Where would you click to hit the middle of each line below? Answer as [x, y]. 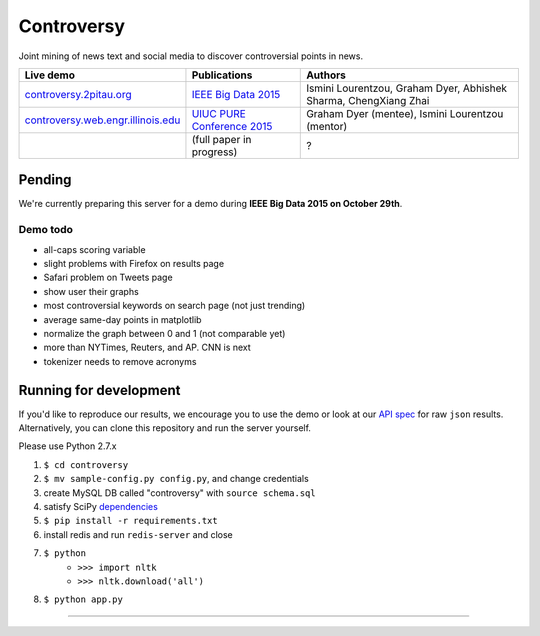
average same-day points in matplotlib [122, 319]
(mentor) [327, 126]
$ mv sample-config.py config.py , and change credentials [176, 479]
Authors [326, 75]
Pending [45, 180]
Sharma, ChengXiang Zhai [368, 100]
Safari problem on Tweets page [108, 277]
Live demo [49, 75]
